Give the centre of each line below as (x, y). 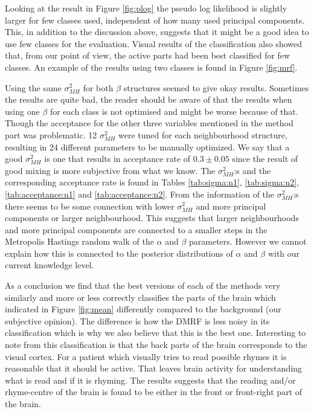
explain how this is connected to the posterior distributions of (119, 253)
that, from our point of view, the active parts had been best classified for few (148, 55)
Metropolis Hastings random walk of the (79, 241)
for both (98, 87)
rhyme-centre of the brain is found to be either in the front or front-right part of (154, 392)
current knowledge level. (50, 265)
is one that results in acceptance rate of (117, 159)
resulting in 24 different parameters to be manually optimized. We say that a (147, 146)
